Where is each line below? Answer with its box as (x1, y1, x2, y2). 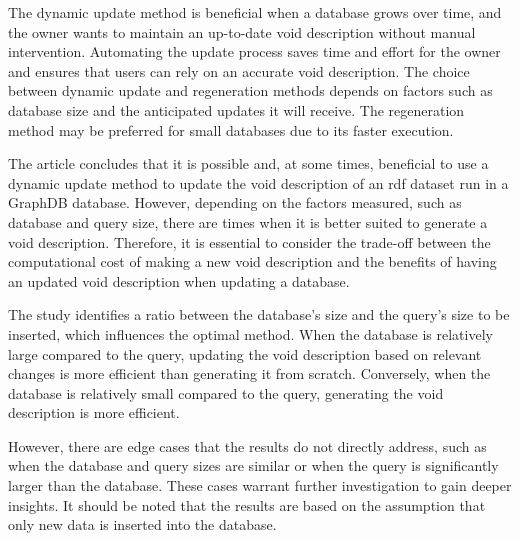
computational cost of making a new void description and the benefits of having (8, 251, 497, 272)
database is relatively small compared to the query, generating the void (8, 382, 444, 403)
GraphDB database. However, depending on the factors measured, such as (8, 192, 462, 213)
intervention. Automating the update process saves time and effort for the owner (8, 41, 501, 62)
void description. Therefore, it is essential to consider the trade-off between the (8, 231, 491, 252)
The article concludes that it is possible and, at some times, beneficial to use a (8, 153, 489, 174)
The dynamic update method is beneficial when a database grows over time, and (8, 2, 502, 22)
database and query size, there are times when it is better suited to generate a (8, 211, 488, 232)
